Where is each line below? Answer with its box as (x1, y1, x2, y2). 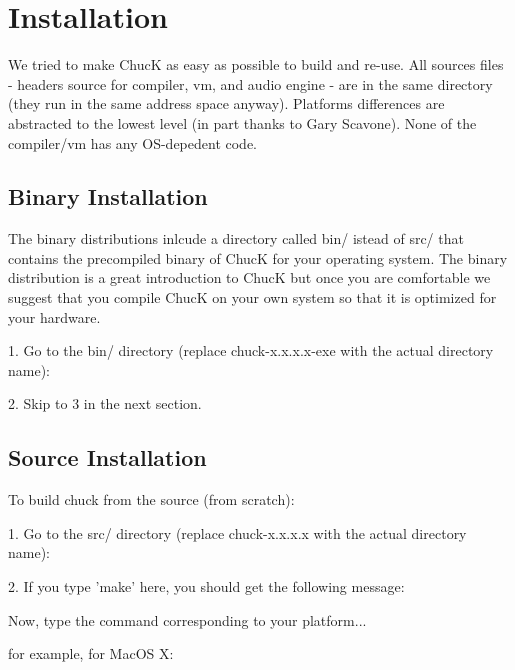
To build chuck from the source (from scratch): (8, 489, 295, 510)
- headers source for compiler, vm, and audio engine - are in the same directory (8, 73, 493, 94)
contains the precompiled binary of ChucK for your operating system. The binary (8, 247, 508, 268)
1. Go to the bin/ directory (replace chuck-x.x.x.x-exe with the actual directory (8, 340, 494, 361)
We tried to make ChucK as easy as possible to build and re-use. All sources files (8, 54, 504, 75)
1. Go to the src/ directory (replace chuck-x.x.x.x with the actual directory (8, 522, 467, 543)
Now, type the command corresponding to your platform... (8, 609, 367, 630)
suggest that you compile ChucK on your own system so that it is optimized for (8, 287, 497, 308)
